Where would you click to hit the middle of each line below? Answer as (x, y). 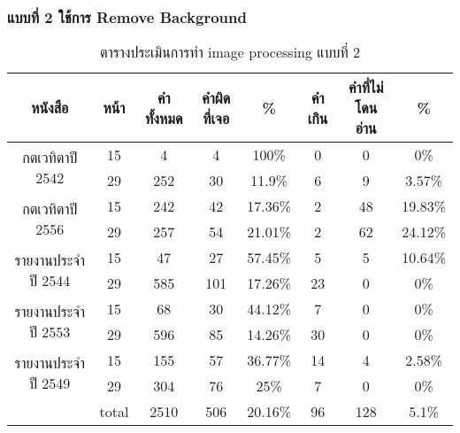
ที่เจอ (216, 118)
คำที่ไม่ (366, 88)
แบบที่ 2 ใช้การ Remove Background (127, 16)
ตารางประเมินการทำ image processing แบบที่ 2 (230, 52)
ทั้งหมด (164, 118)
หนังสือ (50, 108)
